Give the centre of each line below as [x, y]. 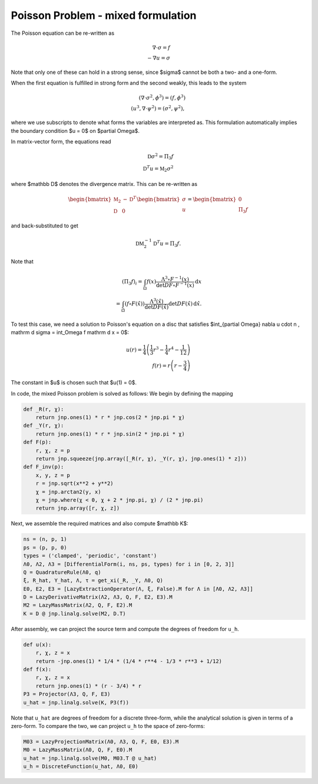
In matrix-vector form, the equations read [61, 141]
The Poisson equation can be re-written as [63, 33]
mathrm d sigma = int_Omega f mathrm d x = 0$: [70, 332]
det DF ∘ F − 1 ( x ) [175, 285]
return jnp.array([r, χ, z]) [78, 508]
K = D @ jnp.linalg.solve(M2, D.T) [74, 613]
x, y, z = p [53, 475]
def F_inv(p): [44, 467]
